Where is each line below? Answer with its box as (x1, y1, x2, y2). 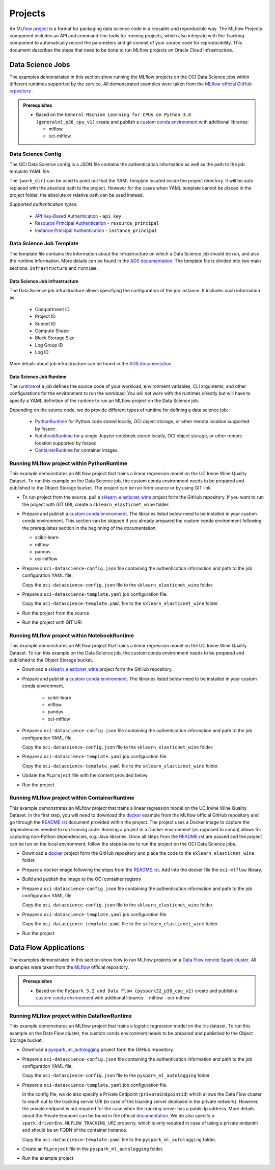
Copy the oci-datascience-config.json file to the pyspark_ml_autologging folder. (22, 1072, 211, 1079)
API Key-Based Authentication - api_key (35, 213, 122, 219)
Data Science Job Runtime (9, 373, 67, 380)
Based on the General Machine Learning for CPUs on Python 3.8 (36, 111, 191, 118)
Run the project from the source (22, 610, 89, 616)
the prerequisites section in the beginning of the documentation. (22, 525, 157, 531)
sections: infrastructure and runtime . (9, 265, 98, 271)
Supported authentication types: (9, 201, 78, 207)
